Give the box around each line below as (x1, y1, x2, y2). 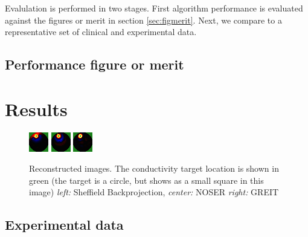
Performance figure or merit (5, 55, 184, 74)
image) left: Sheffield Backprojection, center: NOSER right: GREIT (29, 186, 279, 198)
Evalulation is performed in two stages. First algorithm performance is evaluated (5, 2, 303, 14)
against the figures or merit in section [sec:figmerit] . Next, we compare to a (5, 13, 282, 26)
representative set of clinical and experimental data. (5, 25, 197, 38)
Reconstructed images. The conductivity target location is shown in (29, 162, 279, 175)
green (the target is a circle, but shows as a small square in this (29, 174, 264, 186)
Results (5, 96, 68, 121)
